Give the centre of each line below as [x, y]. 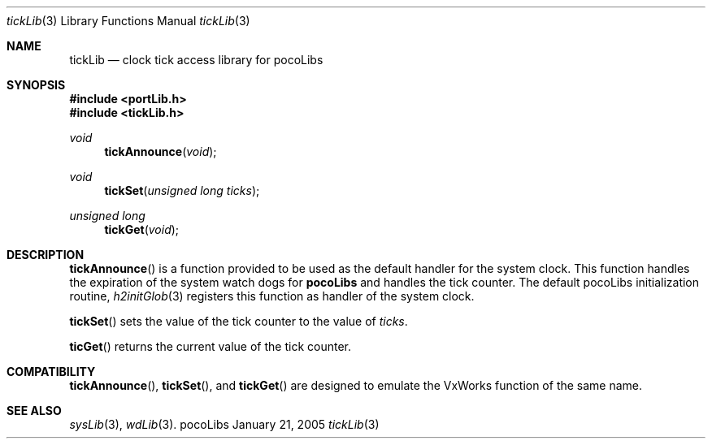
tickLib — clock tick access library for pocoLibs [196, 60]
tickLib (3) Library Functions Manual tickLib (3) [128, 21]
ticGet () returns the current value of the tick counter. [211, 346]
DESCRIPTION [46, 255]
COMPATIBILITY [51, 372]
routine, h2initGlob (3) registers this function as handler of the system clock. [272, 296]
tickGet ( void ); [142, 229]
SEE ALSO [34, 410]
